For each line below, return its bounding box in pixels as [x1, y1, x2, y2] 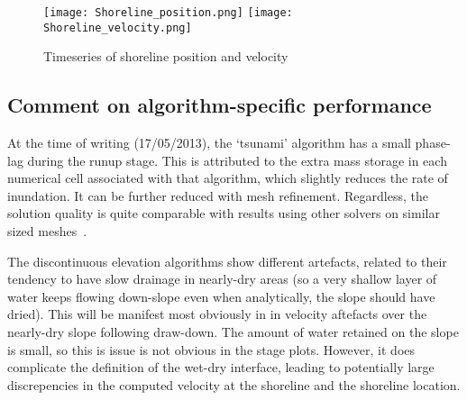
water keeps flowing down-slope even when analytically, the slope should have [7, 286, 435, 305]
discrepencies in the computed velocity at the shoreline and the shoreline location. [7, 375, 461, 394]
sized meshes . [7, 222, 87, 241]
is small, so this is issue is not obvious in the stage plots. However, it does [7, 340, 416, 359]
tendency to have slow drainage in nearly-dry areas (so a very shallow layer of [7, 269, 437, 288]
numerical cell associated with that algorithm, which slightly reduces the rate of [7, 168, 448, 187]
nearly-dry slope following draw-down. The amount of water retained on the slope [7, 323, 459, 341]
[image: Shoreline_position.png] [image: [43, 6, 293, 19]
